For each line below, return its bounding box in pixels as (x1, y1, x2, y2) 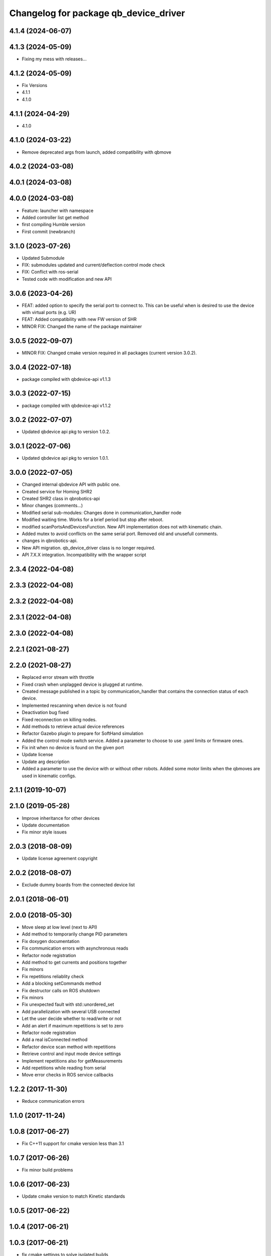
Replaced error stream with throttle (22, 674, 94, 680)
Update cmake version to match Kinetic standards (22, 1193, 125, 1199)
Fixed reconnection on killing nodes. (22, 716, 97, 722)
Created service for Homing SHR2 (22, 488, 92, 494)
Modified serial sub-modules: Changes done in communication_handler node (22, 509, 182, 515)
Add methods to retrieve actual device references (22, 723, 125, 729)
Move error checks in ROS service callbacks (22, 1072, 114, 1078)
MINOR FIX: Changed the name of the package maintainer (22, 323, 143, 329)
